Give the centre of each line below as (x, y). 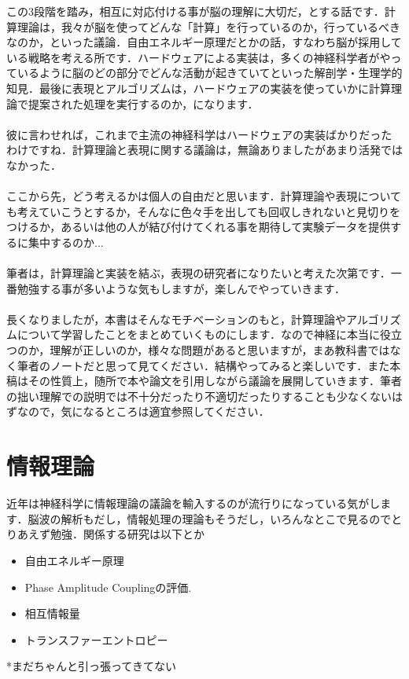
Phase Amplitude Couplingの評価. (108, 587)
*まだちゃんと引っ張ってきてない (91, 666)
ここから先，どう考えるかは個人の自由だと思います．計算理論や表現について (204, 196)
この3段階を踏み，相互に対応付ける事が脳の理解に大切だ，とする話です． (195, 11)
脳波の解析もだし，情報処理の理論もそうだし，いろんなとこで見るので (210, 518)
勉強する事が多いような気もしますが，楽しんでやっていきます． (181, 288)
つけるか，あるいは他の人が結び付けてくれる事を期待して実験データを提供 (199, 227)
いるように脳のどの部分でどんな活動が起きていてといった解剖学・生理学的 (210, 73)
